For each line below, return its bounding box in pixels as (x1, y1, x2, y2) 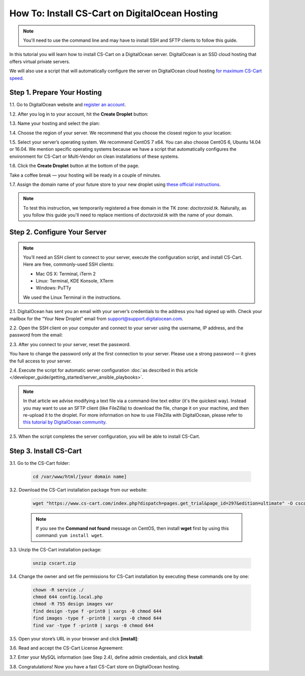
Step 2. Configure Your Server (9, 228, 107, 236)
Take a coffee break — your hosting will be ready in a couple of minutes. (9, 172, 161, 178)
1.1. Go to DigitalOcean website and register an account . (9, 102, 126, 108)
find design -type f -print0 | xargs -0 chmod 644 (33, 608, 162, 614)
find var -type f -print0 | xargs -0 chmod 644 (33, 623, 154, 628)
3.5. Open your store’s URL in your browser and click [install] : (9, 635, 139, 641)
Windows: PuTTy (36, 285, 71, 291)
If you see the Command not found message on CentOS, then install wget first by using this (36, 525, 229, 531)
